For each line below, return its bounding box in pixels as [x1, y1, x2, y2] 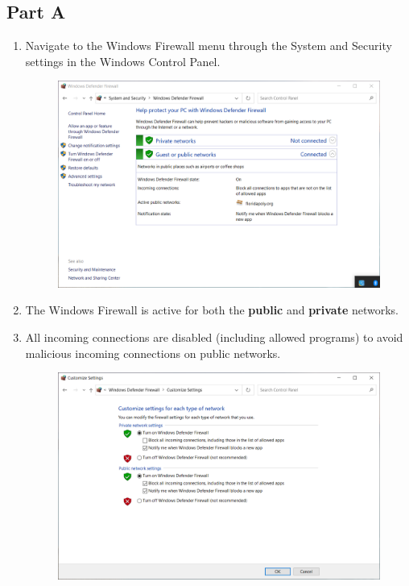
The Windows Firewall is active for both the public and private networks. [25, 301, 399, 318]
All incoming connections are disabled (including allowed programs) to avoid [25, 328, 403, 345]
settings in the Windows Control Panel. [25, 52, 221, 69]
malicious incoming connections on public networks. [25, 344, 281, 361]
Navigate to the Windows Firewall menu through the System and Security [25, 37, 392, 54]
